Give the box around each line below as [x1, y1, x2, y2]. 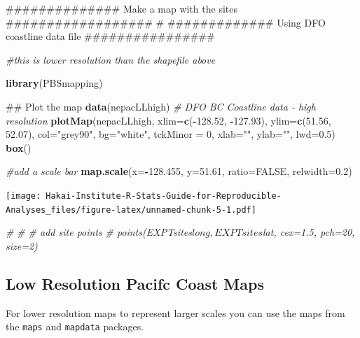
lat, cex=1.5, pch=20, [263, 225, 355, 239]
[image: [6, 190, 41, 201]
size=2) [6, 238, 38, 253]
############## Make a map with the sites [6, 1, 238, 15]
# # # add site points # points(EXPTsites [6, 225, 192, 239]
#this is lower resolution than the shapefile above [6, 52, 216, 66]
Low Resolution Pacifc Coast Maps [6, 272, 264, 294]
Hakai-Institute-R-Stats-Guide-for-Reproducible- [46, 190, 282, 201]
